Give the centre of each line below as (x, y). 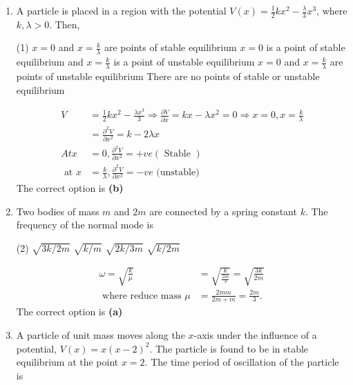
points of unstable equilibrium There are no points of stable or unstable (168, 76)
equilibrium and (50, 62)
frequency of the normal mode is (85, 225)
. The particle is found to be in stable (229, 348)
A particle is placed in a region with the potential (121, 10)
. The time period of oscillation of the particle (242, 362)
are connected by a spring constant (223, 211)
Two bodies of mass (58, 211)
